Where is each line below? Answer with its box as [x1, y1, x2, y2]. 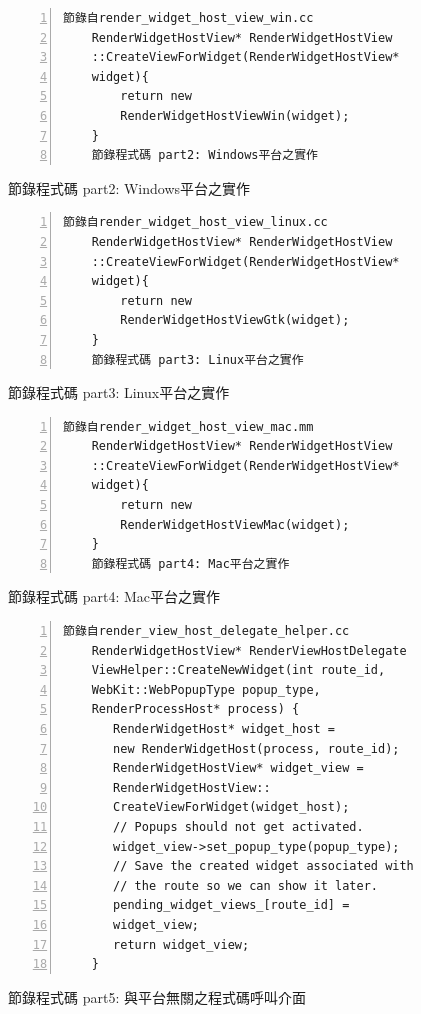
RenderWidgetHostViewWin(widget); [120, 108, 350, 123]
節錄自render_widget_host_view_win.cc [63, 11, 314, 25]
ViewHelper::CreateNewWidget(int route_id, [91, 663, 386, 678]
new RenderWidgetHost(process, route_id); [113, 741, 400, 756]
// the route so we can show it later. [113, 878, 378, 893]
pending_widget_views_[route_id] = [113, 898, 350, 913]
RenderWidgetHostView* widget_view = [113, 761, 364, 776]
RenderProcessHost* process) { [91, 702, 300, 717]
